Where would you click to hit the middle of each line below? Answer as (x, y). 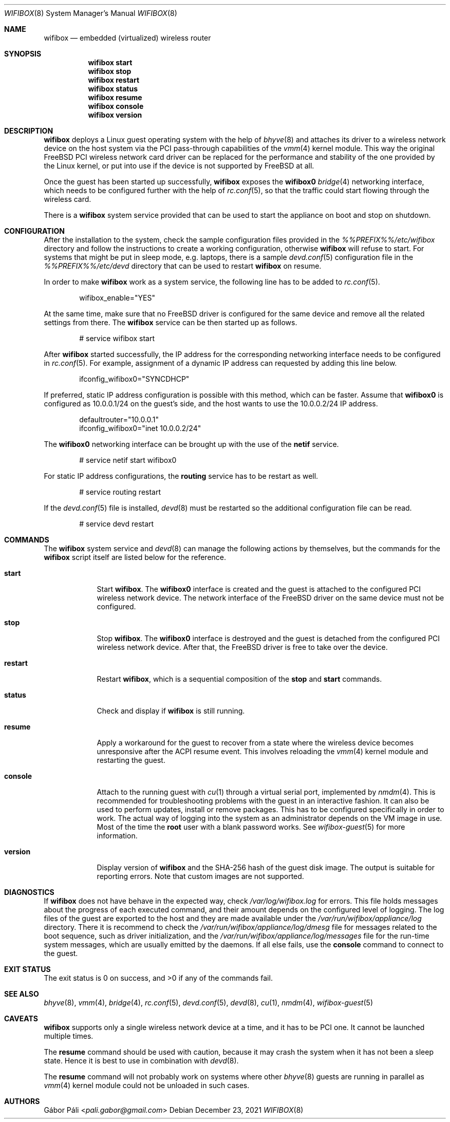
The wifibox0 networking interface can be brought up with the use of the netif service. (191, 444)
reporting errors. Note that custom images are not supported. (200, 876)
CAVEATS (21, 1018)
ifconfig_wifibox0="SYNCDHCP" (134, 379)
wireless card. (68, 199)
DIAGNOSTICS (29, 892)
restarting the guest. (131, 760)
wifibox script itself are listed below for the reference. (135, 557)
